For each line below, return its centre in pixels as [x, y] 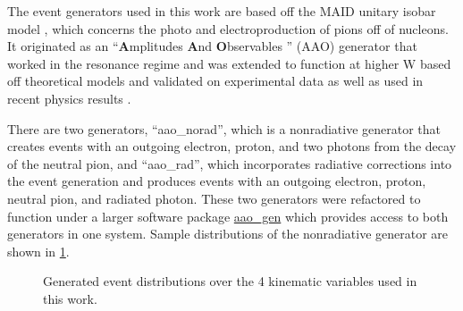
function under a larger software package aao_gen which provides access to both [228, 216]
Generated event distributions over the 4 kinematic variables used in [230, 281]
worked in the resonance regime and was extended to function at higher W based [229, 63]
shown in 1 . [38, 251]
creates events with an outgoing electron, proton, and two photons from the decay [232, 146]
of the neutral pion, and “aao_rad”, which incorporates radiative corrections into [230, 163]
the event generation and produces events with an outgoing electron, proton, [217, 181]
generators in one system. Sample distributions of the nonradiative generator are [228, 234]
